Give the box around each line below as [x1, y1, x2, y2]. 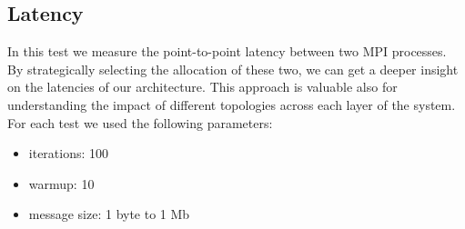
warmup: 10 [28, 174, 95, 193]
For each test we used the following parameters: [7, 113, 273, 132]
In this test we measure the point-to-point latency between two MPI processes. [7, 42, 447, 61]
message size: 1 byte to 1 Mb [28, 204, 190, 224]
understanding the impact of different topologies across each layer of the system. [7, 95, 456, 114]
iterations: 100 [28, 144, 109, 163]
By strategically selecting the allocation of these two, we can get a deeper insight [7, 59, 459, 78]
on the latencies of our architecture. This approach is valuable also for [7, 77, 398, 96]
